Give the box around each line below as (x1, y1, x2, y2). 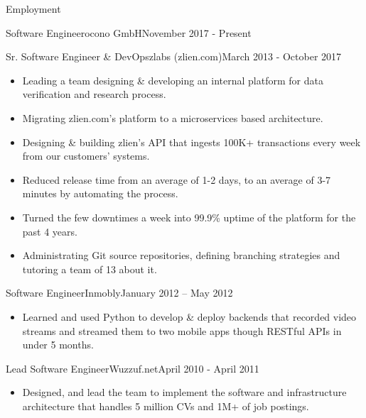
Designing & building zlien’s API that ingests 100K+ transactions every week (22, 134, 361, 149)
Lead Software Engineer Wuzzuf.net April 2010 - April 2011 (6, 361, 259, 375)
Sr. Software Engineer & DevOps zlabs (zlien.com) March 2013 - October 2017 (6, 49, 342, 64)
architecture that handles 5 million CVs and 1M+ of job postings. (22, 398, 309, 413)
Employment (6, 1, 61, 16)
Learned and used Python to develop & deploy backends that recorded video (22, 309, 357, 324)
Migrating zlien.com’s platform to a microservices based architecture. (22, 110, 323, 125)
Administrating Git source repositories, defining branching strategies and (22, 248, 340, 263)
